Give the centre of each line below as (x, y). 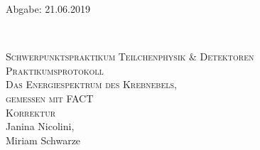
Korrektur (31, 112)
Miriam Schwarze (43, 140)
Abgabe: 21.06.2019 (48, 9)
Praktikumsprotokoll (55, 70)
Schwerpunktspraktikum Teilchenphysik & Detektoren (130, 57)
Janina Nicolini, (40, 126)
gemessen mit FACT (50, 98)
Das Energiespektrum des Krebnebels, (91, 84)
